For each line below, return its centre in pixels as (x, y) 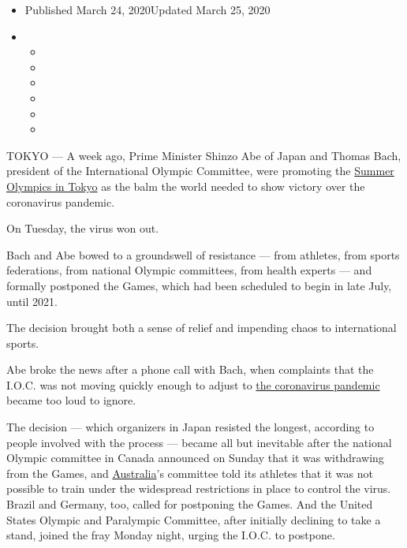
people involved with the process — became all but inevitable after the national (199, 442)
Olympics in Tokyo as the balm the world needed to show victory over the (186, 186)
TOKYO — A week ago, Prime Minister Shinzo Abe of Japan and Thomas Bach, (204, 155)
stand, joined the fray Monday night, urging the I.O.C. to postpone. (171, 535)
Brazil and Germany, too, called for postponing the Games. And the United (190, 504)
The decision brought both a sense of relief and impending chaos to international (202, 328)
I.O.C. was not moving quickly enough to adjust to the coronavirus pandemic (193, 384)
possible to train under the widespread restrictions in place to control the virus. (199, 488)
